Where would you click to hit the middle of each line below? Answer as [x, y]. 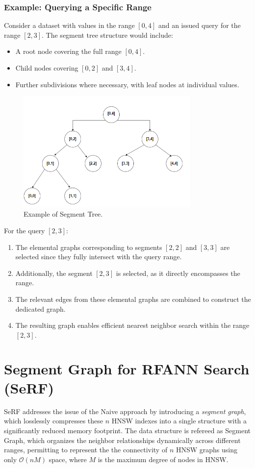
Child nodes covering [47, 68]
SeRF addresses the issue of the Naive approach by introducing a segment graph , [125, 411]
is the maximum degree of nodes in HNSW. [163, 459]
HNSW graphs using [206, 450]
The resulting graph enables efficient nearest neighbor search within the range [132, 325]
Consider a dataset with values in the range [69, 25]
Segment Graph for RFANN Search [127, 368]
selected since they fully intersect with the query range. [99, 257]
